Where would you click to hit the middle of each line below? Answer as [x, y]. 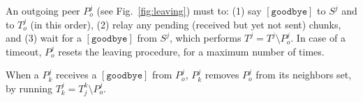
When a [22, 75]
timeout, [24, 51]
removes [222, 75]
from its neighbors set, [304, 75]
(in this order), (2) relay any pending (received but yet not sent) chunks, [186, 24]
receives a [76, 75]
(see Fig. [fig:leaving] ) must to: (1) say [179, 10]
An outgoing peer [43, 10]
